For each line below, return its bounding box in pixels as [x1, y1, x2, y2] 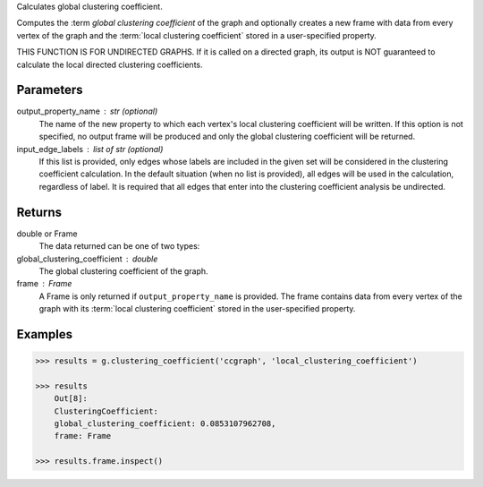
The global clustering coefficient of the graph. [38, 265, 209, 277]
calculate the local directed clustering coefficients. [16, 59, 203, 70]
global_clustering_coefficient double [16, 253, 158, 264]
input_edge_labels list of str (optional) [16, 143, 164, 154]
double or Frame [16, 228, 78, 239]
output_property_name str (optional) [16, 106, 158, 116]
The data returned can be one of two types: [38, 241, 200, 252]
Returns [16, 204, 63, 219]
